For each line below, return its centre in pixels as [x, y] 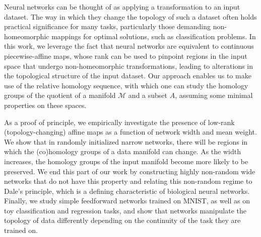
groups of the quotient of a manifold [60, 95]
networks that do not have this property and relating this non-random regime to [128, 181]
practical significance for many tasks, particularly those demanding [107, 26]
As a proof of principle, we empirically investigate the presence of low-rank [119, 122]
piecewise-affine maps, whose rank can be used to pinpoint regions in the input [126, 55]
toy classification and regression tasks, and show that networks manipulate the [125, 210]
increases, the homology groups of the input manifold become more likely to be [126, 161]
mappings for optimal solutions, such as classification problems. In [154, 36]
